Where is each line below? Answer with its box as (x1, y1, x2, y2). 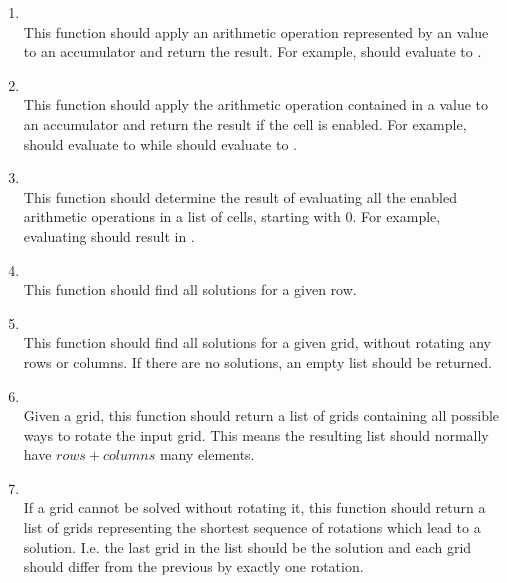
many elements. (159, 444, 255, 465)
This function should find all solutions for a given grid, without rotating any (23, 332, 491, 353)
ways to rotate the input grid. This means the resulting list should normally (23, 424, 489, 445)
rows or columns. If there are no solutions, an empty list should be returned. (23, 351, 492, 372)
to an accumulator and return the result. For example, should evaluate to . (23, 41, 482, 62)
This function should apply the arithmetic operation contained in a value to (23, 94, 489, 115)
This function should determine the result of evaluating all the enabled (23, 186, 457, 207)
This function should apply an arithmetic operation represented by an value (23, 21, 489, 42)
